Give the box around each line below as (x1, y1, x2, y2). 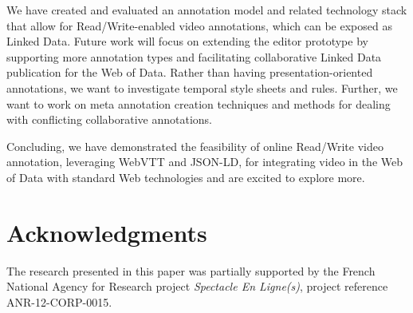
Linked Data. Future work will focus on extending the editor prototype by (6, 33, 368, 50)
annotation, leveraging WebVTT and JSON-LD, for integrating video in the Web (6, 153, 403, 170)
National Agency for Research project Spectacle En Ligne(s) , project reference (6, 278, 388, 295)
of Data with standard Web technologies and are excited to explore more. (6, 168, 365, 185)
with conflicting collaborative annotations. (6, 111, 212, 128)
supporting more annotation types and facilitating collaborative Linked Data (6, 48, 382, 65)
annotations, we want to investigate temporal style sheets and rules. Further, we (6, 79, 398, 96)
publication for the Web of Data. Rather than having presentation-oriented (6, 64, 373, 81)
